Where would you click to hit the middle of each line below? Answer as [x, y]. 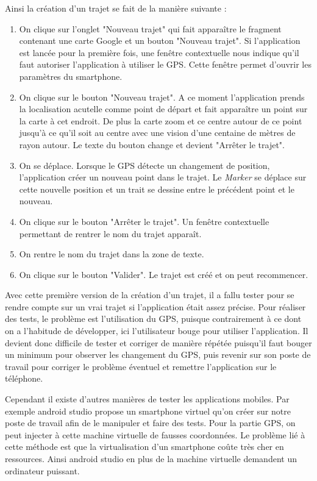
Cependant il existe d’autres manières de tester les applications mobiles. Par [147, 399]
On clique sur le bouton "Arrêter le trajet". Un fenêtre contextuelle [144, 221]
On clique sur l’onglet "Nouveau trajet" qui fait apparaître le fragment [150, 28]
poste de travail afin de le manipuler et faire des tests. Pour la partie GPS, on [150, 423]
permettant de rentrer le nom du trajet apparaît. [110, 233]
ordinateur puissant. [42, 470]
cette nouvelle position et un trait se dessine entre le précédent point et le [157, 189]
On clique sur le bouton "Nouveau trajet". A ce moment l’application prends [162, 97]
